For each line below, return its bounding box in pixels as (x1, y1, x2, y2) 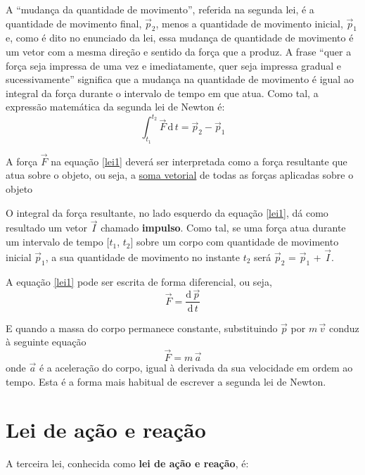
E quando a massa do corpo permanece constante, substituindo (6, 320, 278, 335)
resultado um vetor (6, 220, 88, 235)
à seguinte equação (6, 334, 87, 349)
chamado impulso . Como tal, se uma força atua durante (101, 220, 346, 235)
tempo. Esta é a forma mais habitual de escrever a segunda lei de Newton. (6, 374, 326, 388)
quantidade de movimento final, (6, 15, 142, 30)
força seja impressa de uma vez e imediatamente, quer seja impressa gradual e (6, 58, 341, 72)
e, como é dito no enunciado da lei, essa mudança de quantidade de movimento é (6, 30, 354, 45)
